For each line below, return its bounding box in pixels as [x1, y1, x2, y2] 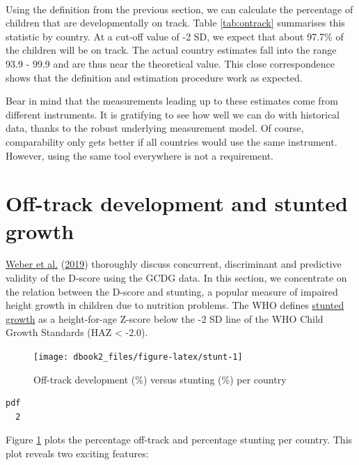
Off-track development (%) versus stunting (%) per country [33, 372, 287, 386]
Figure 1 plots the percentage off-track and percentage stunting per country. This [6, 432, 353, 447]
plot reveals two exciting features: [6, 446, 149, 461]
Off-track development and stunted [6, 189, 348, 218]
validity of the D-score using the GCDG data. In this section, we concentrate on [6, 270, 347, 285]
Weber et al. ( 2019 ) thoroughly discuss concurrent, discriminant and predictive [6, 257, 342, 271]
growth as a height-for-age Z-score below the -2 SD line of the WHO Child [6, 311, 324, 326]
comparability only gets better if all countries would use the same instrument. [6, 134, 337, 148]
